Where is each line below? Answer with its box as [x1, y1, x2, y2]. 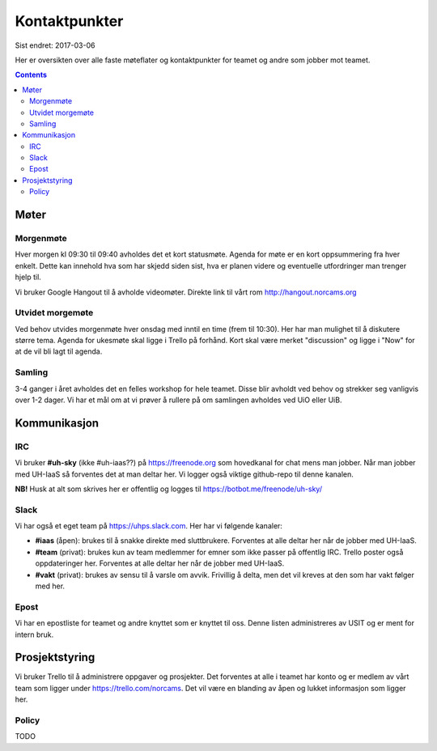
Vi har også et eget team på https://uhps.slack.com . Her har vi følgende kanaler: [15, 521, 283, 531]
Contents [15, 70, 48, 80]
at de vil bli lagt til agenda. [15, 346, 103, 356]
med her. [35, 581, 65, 591]
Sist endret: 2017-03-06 [15, 40, 95, 50]
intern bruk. [15, 630, 54, 639]
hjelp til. [15, 272, 42, 282]
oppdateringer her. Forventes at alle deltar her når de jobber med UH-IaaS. [35, 558, 285, 568]
